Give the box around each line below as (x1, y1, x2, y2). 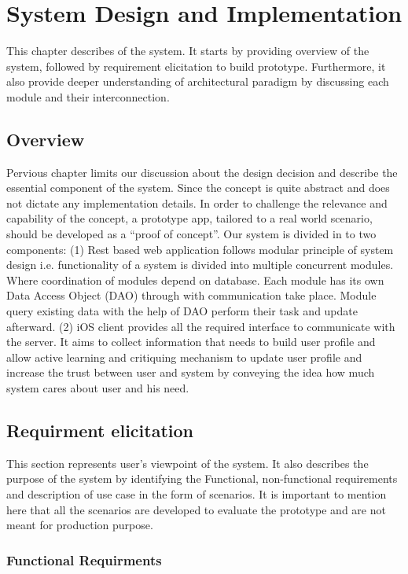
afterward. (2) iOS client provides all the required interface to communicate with (6, 318, 395, 334)
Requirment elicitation (6, 418, 193, 442)
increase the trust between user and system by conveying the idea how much (6, 364, 375, 381)
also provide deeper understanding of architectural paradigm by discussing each (6, 73, 389, 90)
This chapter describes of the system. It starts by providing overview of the (6, 42, 369, 59)
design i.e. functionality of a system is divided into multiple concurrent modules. (6, 256, 394, 273)
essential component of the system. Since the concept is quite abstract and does (6, 179, 390, 196)
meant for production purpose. (6, 517, 153, 533)
